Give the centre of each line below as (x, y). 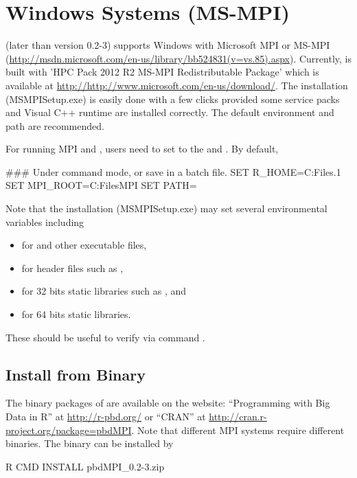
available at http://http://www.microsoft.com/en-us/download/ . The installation (177, 85)
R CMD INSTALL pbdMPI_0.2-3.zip (85, 466)
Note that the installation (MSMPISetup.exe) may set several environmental (166, 208)
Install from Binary (76, 374)
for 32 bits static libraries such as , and (104, 291)
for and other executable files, (84, 245)
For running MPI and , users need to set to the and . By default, (142, 149)
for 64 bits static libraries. (76, 314)
